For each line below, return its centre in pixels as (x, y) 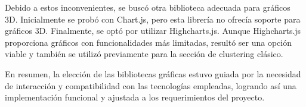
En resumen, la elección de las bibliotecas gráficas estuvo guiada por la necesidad (153, 73)
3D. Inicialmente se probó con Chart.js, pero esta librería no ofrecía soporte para (153, 19)
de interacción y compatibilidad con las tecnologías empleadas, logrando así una (151, 85)
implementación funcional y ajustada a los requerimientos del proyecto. (135, 97)
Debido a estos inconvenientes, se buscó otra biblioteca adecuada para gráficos (148, 7)
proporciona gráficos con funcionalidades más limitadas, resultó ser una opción (148, 42)
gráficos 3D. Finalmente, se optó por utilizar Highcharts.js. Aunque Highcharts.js (153, 31)
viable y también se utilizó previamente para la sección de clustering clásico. (144, 54)
